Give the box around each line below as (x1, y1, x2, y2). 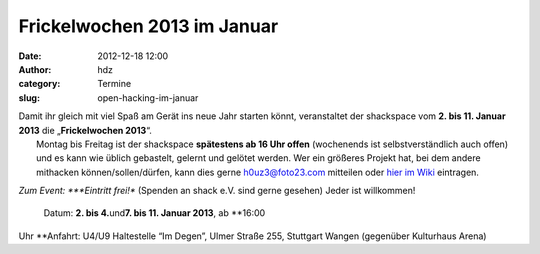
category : (18, 78, 61, 90)
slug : (18, 91, 40, 104)
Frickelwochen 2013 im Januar (18, 15, 279, 37)
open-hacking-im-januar (97, 91, 199, 104)
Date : (18, 50, 42, 62)
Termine (97, 78, 132, 90)
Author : (18, 63, 52, 75)
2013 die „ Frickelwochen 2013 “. (18, 124, 152, 136)
